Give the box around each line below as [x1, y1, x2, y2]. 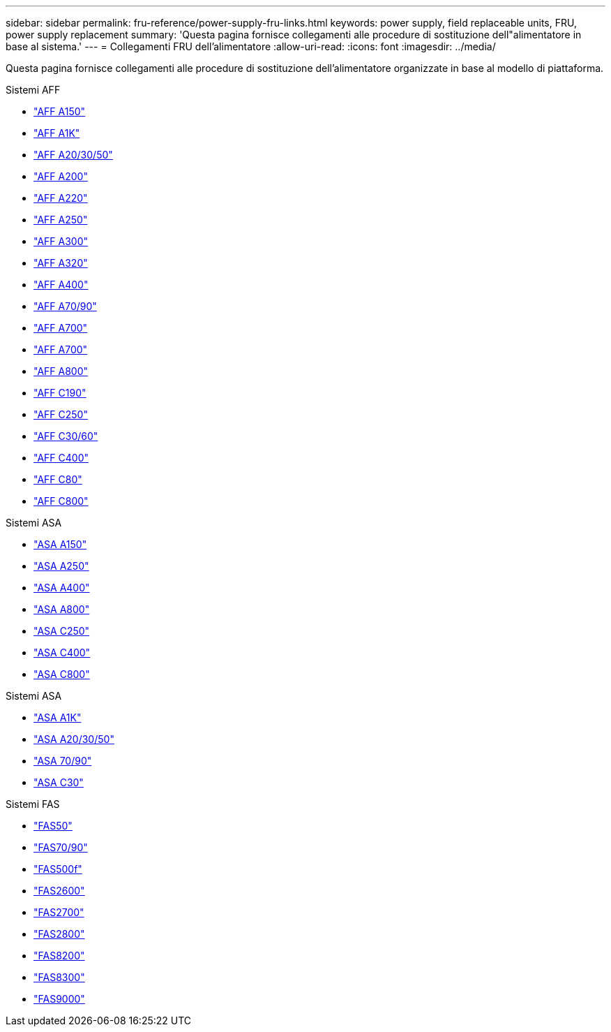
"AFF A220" [33, 192, 88, 204]
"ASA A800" [33, 603, 90, 615]
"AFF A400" [33, 279, 89, 290]
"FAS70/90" [33, 841, 88, 853]
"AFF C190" [33, 387, 86, 399]
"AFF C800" [33, 495, 89, 507]
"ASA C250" [33, 625, 90, 637]
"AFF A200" [33, 170, 88, 182]
